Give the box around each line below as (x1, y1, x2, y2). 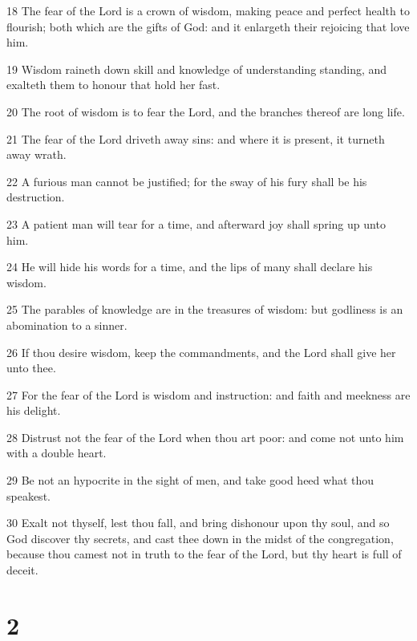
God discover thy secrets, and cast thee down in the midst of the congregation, (6, 529, 394, 546)
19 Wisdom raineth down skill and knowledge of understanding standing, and (6, 60, 387, 77)
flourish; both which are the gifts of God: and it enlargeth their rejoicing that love (6, 18, 410, 34)
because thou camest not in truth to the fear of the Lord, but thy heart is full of (6, 546, 402, 562)
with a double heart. (6, 444, 107, 461)
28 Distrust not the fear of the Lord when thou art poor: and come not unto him (6, 428, 404, 445)
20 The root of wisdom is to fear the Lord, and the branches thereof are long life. (6, 103, 405, 120)
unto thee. (6, 359, 56, 376)
